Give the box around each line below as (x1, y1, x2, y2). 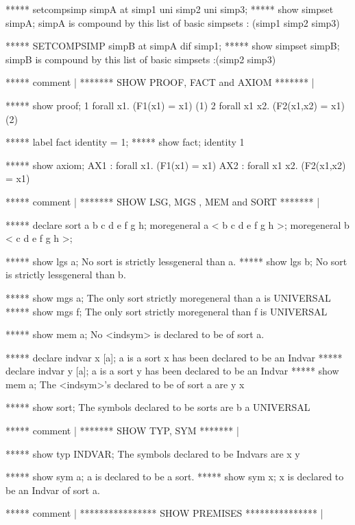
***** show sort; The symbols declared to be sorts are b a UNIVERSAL (5, 400, 310, 414)
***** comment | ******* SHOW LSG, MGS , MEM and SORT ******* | (5, 194, 320, 208)
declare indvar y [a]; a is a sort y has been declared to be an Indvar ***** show (5, 364, 339, 378)
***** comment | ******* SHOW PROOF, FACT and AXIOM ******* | (5, 75, 315, 89)
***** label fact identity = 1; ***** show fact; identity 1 (5, 135, 245, 149)
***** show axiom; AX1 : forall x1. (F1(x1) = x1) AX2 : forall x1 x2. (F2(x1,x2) (5, 157, 346, 172)
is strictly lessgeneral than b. (5, 267, 126, 282)
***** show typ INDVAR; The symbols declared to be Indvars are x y (5, 446, 300, 460)
